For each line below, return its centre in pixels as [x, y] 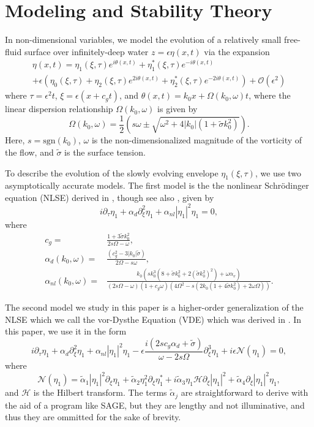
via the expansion [237, 51]
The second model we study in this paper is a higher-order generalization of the [154, 307]
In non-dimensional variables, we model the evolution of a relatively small [143, 40]
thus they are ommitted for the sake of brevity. [93, 417]
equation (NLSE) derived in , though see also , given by [110, 197]
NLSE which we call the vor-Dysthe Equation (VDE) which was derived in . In [153, 319]
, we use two [278, 172]
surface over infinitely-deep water [86, 51]
